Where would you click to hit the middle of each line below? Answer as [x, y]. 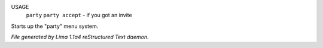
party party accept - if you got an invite [79, 15]
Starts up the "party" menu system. [55, 26]
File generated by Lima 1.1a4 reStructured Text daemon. [80, 37]
